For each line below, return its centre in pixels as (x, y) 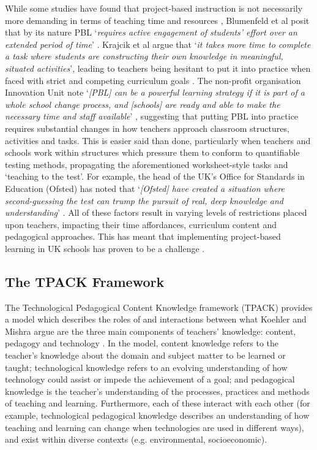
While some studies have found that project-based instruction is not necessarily (154, 8)
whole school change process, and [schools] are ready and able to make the (143, 104)
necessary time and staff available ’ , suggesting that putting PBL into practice (152, 116)
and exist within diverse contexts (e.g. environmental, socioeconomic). (136, 439)
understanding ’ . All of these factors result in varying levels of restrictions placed (156, 212)
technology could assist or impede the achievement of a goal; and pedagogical (150, 379)
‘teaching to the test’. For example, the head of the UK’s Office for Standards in (155, 176)
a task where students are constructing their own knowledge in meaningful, (144, 56)
